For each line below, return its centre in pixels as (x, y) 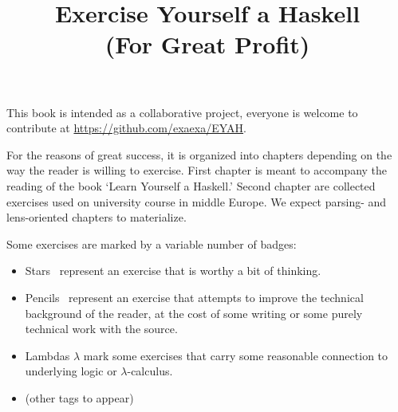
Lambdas (47, 355)
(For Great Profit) (207, 44)
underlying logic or (71, 371)
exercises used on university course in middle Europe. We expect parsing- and (197, 201)
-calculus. (150, 371)
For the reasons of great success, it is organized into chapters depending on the (199, 154)
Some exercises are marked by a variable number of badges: (152, 243)
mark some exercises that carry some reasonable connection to (236, 355)
